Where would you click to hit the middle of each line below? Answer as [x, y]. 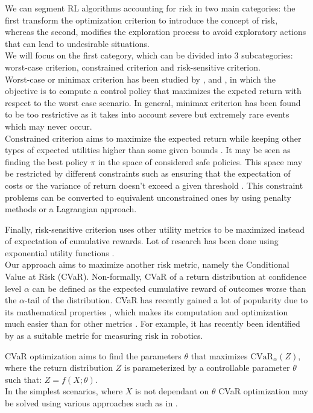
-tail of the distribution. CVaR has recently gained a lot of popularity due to [166, 300]
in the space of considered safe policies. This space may [200, 161]
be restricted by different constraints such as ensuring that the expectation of [148, 173]
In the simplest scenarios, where [64, 391]
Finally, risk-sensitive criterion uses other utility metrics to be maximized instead [155, 229]
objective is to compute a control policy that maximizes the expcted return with [153, 91]
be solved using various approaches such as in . [91, 403]
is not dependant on [172, 391]
